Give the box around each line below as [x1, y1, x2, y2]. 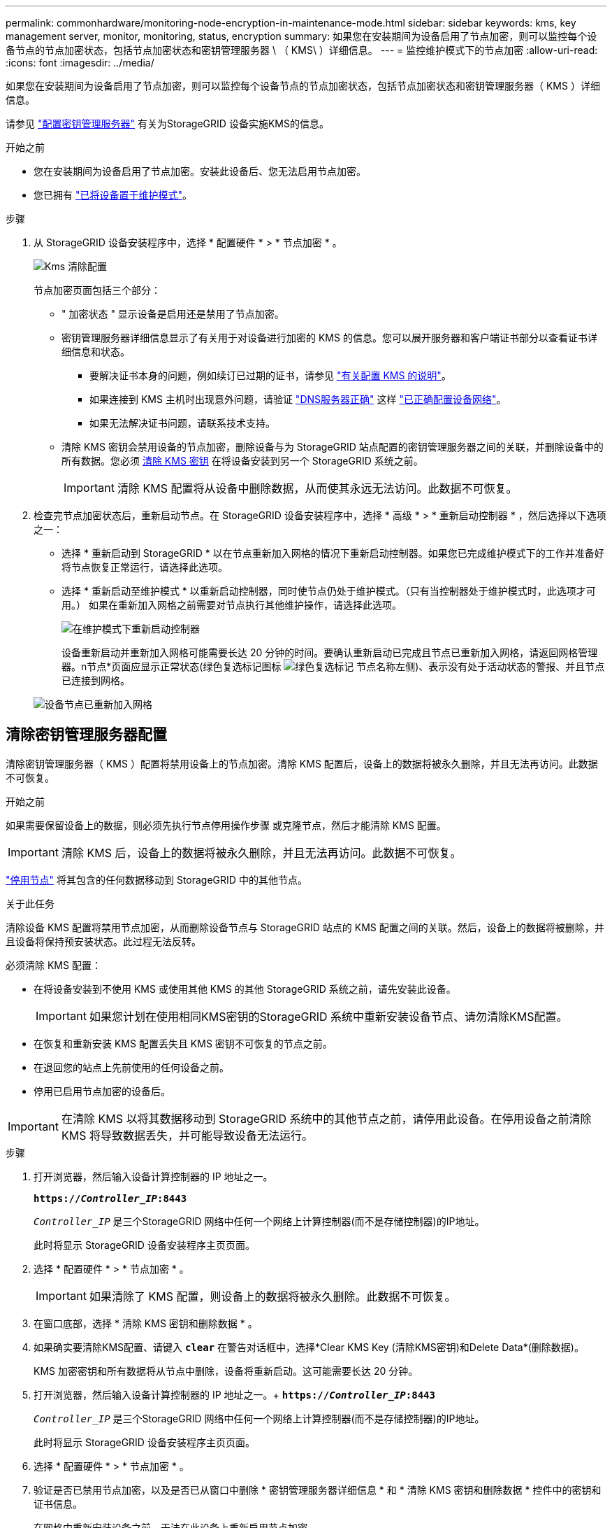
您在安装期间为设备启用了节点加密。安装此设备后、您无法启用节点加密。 [34, 165, 366, 177]
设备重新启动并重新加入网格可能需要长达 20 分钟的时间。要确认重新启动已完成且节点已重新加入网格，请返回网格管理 [61, 646, 598, 658]
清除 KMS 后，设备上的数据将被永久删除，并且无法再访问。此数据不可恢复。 [61, 845, 462, 860]
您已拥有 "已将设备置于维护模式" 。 [34, 189, 192, 201]
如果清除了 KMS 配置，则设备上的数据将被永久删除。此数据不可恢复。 [89, 1289, 456, 1303]
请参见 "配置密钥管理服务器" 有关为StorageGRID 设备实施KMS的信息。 [6, 118, 329, 129]
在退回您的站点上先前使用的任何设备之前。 [34, 1061, 229, 1073]
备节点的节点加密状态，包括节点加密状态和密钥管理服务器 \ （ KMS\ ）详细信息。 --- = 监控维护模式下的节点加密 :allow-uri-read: [6, 44, 598, 56]
